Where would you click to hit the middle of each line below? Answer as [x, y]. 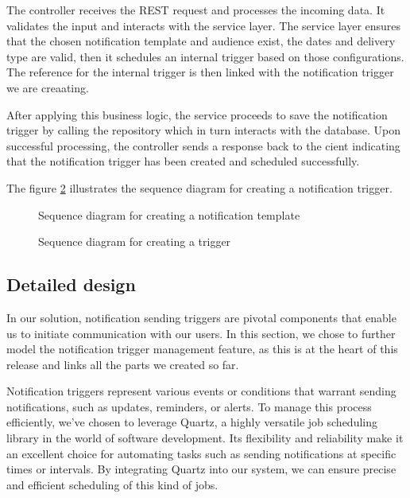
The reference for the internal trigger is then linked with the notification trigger [200, 72]
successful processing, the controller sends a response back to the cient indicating [203, 145]
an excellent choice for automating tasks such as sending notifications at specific [201, 453]
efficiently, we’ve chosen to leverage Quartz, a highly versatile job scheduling [192, 422]
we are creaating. [48, 87]
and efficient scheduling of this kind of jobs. [112, 484]
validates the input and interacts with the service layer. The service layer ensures [204, 25]
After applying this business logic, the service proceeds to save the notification [197, 114]
